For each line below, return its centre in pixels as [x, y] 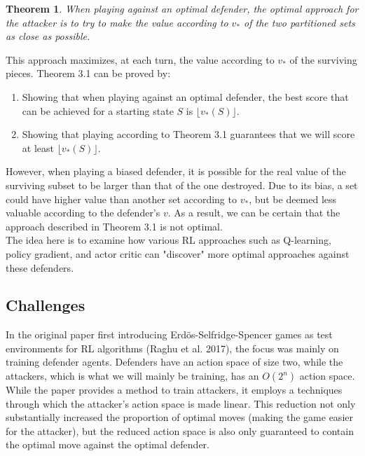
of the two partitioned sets [299, 22]
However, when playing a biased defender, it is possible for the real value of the [176, 171]
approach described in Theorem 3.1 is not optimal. [114, 226]
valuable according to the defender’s [83, 213]
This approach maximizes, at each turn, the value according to [140, 59]
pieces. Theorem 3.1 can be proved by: [88, 73]
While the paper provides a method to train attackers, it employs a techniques [174, 390]
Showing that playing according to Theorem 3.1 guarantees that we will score [188, 134]
